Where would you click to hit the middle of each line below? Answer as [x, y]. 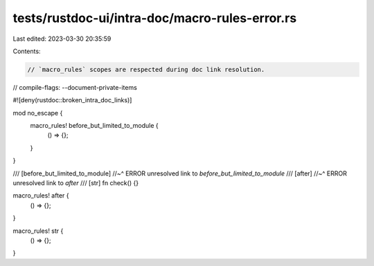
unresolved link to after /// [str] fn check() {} [75, 183]
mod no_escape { [38, 113]
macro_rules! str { [38, 231]
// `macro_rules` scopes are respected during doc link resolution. [146, 69]
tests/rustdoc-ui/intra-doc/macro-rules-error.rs [155, 18]
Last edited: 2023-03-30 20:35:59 [62, 39]
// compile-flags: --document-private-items [75, 87]
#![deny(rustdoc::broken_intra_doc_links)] [72, 100]
